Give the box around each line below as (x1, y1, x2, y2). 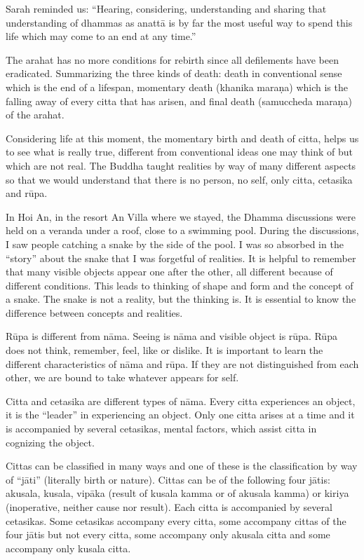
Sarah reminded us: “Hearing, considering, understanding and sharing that (6, 1, 327, 15)
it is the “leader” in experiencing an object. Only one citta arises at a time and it (6, 407, 355, 422)
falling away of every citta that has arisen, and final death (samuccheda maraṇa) (6, 93, 352, 108)
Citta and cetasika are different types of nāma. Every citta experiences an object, (6, 393, 356, 408)
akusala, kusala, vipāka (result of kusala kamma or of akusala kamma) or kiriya (6, 486, 349, 500)
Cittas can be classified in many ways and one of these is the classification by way (6, 458, 358, 473)
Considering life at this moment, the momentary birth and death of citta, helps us (6, 130, 359, 145)
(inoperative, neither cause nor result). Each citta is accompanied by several (6, 500, 332, 514)
